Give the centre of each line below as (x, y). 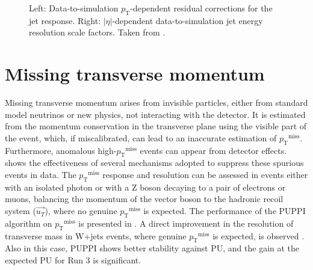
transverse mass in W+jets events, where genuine (96, 235)
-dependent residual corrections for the (201, 8)
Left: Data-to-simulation (74, 8)
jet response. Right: (65, 20)
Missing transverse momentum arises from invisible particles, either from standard (156, 103)
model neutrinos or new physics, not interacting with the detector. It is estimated (155, 114)
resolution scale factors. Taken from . (97, 32)
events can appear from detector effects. (213, 150)
